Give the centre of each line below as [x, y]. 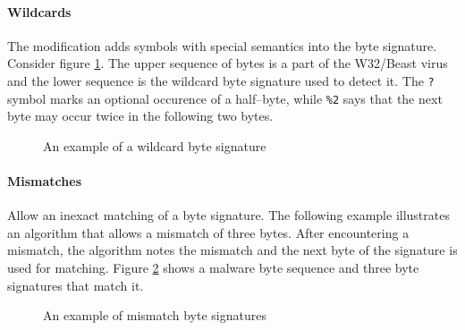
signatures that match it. [76, 285]
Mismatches [44, 181]
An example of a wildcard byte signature [155, 145]
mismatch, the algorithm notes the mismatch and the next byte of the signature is [232, 250]
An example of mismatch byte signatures [155, 315]
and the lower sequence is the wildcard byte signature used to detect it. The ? [221, 80]
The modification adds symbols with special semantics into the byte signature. [222, 45]
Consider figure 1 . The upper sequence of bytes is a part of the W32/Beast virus [228, 63]
